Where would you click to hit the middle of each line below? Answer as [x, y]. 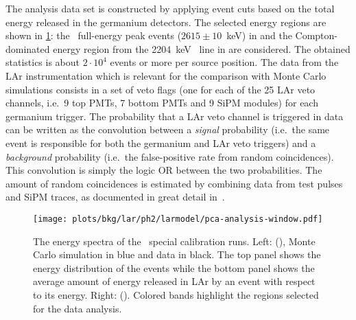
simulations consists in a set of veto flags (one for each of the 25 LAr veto [161, 89]
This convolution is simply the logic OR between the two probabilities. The [164, 170]
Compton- [317, 35]
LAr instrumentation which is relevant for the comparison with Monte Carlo [166, 75]
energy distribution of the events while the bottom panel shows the [174, 267]
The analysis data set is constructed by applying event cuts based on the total [170, 8]
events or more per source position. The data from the [224, 62]
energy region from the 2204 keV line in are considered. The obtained [202, 48]
